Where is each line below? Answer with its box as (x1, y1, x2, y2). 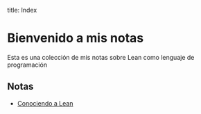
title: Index (7, 6, 37, 14)
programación (7, 60, 47, 69)
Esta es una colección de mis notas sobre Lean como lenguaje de (7, 53, 195, 61)
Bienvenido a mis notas (7, 31, 144, 46)
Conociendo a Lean (17, 99, 73, 107)
